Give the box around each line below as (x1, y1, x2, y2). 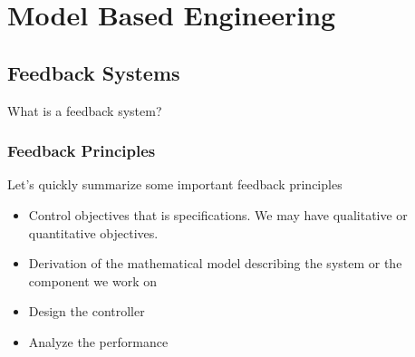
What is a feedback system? (7, 101, 162, 120)
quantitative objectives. (28, 223, 159, 242)
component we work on (28, 271, 157, 290)
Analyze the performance (28, 332, 169, 351)
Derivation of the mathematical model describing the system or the (28, 254, 402, 273)
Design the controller (28, 302, 145, 321)
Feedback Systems (7, 58, 180, 86)
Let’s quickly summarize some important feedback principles (7, 175, 343, 194)
